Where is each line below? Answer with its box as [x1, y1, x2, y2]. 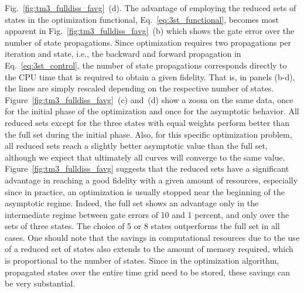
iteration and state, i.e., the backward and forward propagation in [5, 47, 241, 60]
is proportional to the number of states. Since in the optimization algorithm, [5, 254, 279, 267]
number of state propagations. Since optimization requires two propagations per [5, 36, 292, 48]
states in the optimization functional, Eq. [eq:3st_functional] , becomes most [5, 13, 279, 25]
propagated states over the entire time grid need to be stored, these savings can [5, 265, 291, 278]
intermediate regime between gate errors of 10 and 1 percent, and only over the [5, 208, 289, 220]
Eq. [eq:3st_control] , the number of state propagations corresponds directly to [5, 59, 287, 71]
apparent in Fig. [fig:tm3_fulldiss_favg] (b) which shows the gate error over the [5, 25, 295, 37]
